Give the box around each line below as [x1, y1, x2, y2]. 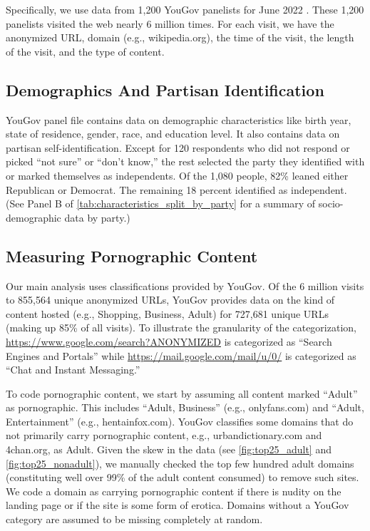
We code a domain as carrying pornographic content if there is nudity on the [6, 483, 341, 498]
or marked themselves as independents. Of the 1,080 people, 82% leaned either [6, 167, 349, 182]
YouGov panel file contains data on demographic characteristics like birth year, [6, 112, 351, 127]
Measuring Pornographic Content [6, 244, 258, 267]
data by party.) [64, 210, 130, 225]
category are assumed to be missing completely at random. [6, 512, 263, 527]
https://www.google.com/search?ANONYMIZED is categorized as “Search [6, 334, 332, 349]
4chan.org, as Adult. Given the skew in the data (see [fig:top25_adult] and [6, 442, 332, 457]
